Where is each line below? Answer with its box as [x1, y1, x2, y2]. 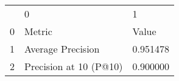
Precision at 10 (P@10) [24, 59, 123, 73]
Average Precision [24, 42, 100, 56]
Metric [24, 24, 52, 38]
